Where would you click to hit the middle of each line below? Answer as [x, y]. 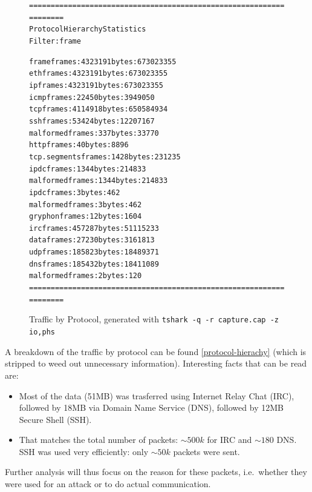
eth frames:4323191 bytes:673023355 [99, 74]
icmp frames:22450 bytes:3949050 [92, 97]
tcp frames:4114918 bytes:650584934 [99, 109]
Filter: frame [55, 41]
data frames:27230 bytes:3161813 [92, 240]
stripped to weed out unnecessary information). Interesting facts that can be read [156, 363]
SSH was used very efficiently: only [84, 451]
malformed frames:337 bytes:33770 [94, 133]
